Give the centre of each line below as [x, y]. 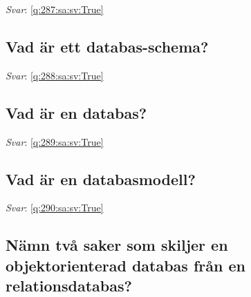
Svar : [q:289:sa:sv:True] [55, 141]
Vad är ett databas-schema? [107, 46]
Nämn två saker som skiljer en [117, 245]
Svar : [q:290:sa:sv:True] [55, 208]
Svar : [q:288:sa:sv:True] [55, 75]
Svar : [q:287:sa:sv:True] [55, 9]
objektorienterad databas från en [125, 265]
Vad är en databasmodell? [101, 179]
